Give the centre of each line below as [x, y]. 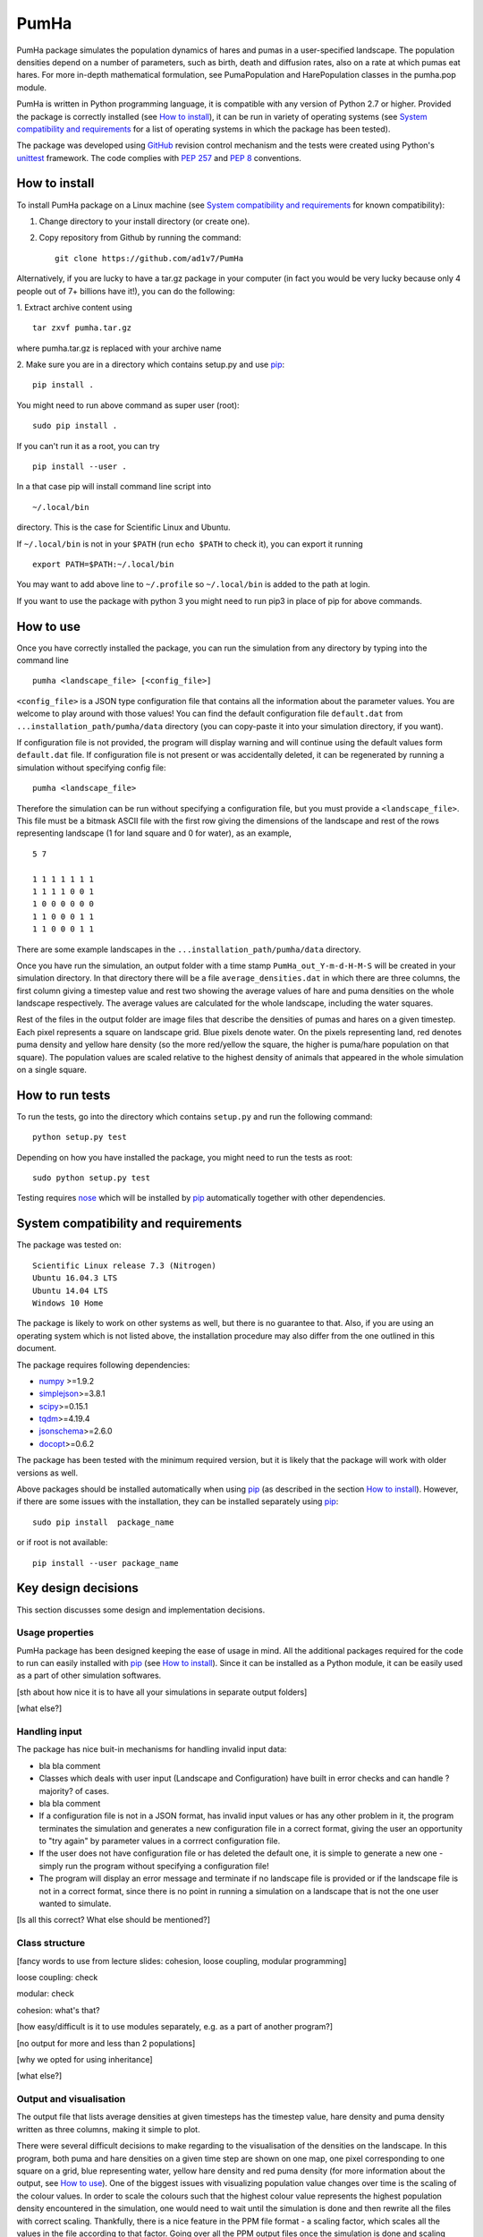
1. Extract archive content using [75, 307]
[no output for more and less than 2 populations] [106, 2043]
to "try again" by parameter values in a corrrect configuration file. [160, 1841]
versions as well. [47, 1473]
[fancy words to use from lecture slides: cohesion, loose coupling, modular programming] [182, 1961]
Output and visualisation [71, 2099]
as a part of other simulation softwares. [89, 1676]
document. [37, 1348]
